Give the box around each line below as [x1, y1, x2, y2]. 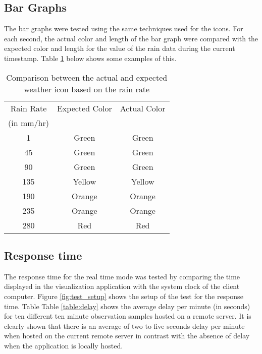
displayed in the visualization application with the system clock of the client [4, 281, 240, 291]
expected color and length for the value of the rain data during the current [4, 43, 235, 53]
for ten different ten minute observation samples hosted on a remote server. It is [4, 311, 251, 321]
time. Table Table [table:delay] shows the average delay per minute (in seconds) [4, 301, 250, 311]
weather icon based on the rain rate [24, 83, 150, 95]
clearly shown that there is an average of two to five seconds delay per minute [4, 320, 245, 331]
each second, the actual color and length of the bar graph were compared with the [4, 33, 258, 43]
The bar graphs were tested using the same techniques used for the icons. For [4, 23, 243, 34]
